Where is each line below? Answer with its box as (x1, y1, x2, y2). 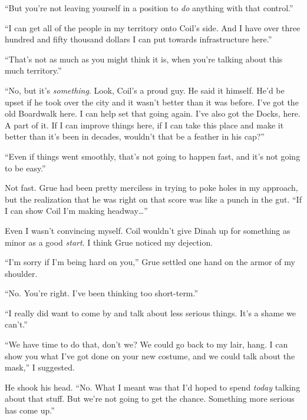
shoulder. (5, 267, 38, 279)
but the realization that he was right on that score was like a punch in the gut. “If (5, 193, 302, 205)
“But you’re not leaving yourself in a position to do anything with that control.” (5, 2, 293, 14)
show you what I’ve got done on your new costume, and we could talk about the (5, 349, 295, 362)
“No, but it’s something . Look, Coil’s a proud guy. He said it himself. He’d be (5, 84, 285, 96)
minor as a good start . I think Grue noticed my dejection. (5, 236, 213, 248)
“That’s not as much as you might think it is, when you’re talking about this (5, 52, 283, 65)
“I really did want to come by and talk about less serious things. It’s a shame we (5, 306, 296, 319)
